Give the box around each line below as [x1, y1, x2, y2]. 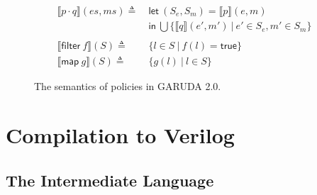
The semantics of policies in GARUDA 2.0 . [34, 79, 221, 94]
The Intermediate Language [6, 169, 214, 191]
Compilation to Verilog [6, 120, 235, 149]
